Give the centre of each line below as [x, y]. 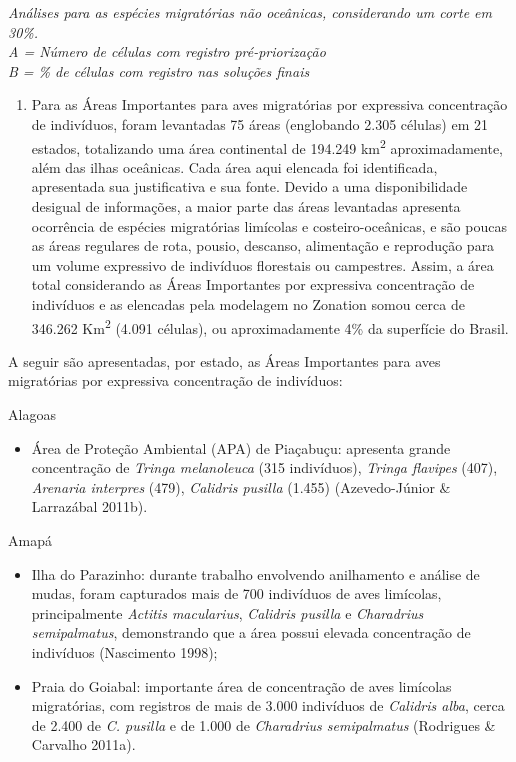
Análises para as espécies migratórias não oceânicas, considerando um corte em [250, 12]
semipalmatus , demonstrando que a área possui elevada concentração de [251, 632]
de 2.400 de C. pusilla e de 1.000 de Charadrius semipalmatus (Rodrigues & [263, 724]
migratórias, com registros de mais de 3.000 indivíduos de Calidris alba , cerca [268, 705]
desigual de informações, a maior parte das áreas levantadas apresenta [246, 206]
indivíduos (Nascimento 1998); [124, 651]
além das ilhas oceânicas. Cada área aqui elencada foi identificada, [234, 166]
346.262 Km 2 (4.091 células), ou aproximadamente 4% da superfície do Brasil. [270, 326]
